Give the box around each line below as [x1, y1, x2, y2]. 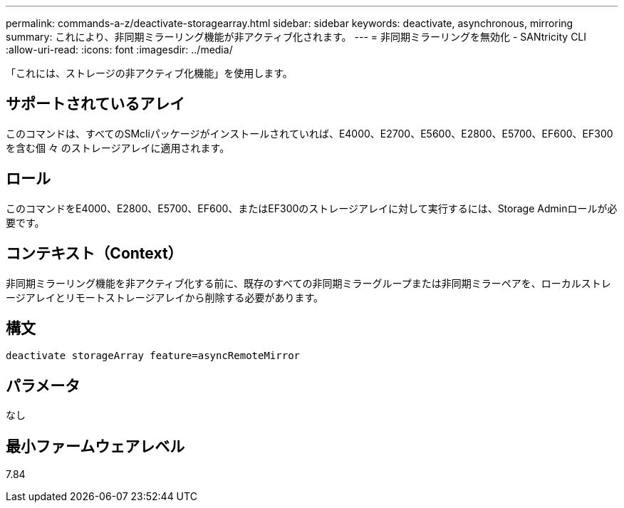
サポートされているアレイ [6, 95, 185, 113]
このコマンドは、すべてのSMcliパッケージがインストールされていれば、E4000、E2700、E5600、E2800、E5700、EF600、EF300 [6, 127, 613, 140]
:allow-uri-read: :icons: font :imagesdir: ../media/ [6, 43, 233, 56]
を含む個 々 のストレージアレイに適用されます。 [6, 141, 230, 154]
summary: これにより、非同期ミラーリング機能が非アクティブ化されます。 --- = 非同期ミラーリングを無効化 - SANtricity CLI [6, 31, 587, 43]
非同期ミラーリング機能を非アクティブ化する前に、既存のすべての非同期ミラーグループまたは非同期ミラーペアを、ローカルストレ [6, 276, 611, 289]
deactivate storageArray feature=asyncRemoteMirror [6, 350, 301, 362]
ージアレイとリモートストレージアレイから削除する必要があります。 [6, 291, 324, 304]
